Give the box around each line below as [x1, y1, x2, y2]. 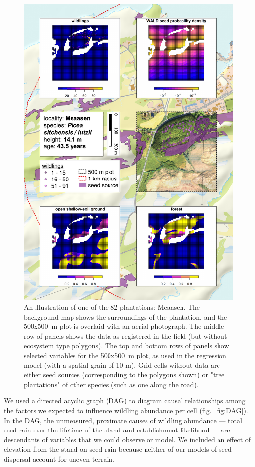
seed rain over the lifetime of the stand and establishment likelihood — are [4, 425, 230, 435]
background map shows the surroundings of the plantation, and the [24, 311, 227, 322]
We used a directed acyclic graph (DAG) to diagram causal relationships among [4, 395, 246, 406]
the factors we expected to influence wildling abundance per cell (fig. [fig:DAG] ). [4, 405, 248, 416]
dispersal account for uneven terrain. [4, 454, 114, 464]
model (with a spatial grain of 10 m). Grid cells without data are [24, 359, 220, 370]
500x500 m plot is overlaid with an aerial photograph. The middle [24, 321, 224, 331]
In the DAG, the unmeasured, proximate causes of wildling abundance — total [4, 415, 242, 425]
